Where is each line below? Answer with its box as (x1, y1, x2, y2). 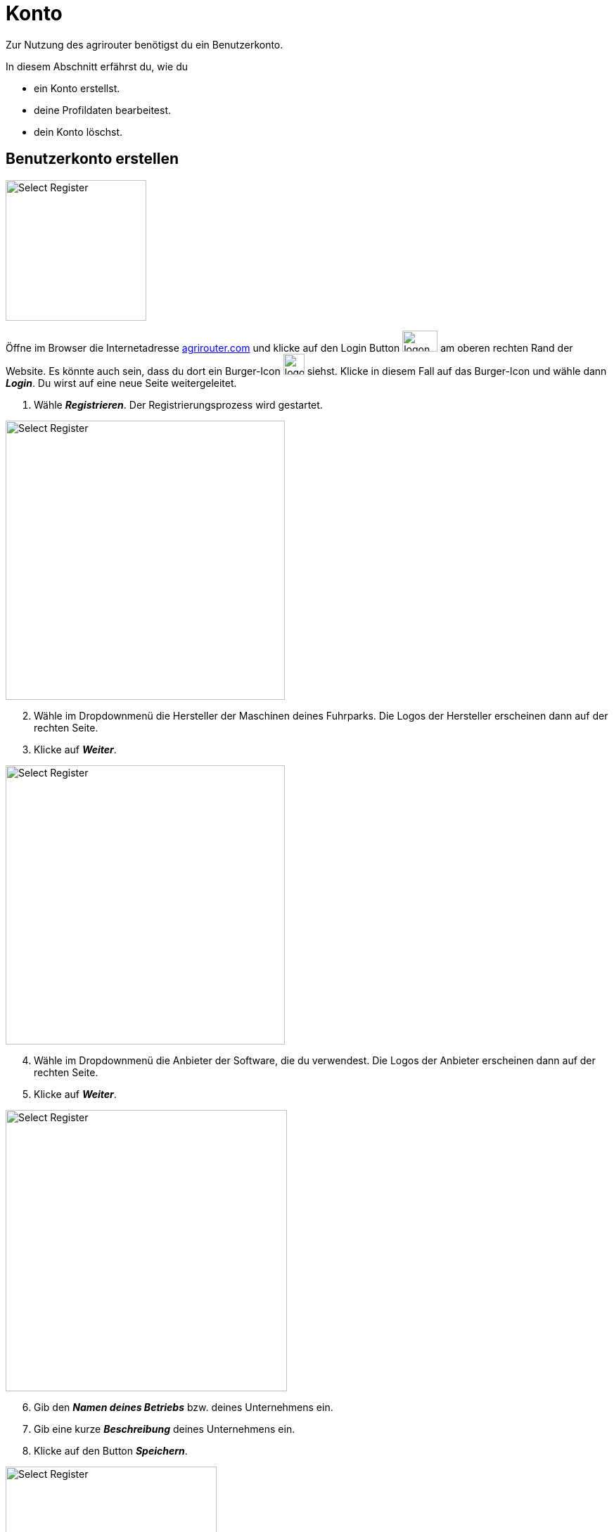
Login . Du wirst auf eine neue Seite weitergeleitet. (6, 376, 237, 389)
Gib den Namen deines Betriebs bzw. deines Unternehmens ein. (34, 1400, 333, 1413)
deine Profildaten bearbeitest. (34, 103, 172, 116)
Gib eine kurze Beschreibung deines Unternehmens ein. (34, 1422, 295, 1435)
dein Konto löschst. (34, 125, 123, 138)
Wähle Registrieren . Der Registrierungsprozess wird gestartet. (34, 398, 323, 411)
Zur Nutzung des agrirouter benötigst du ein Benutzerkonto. (6, 38, 283, 51)
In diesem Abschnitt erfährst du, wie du (6, 60, 188, 72)
